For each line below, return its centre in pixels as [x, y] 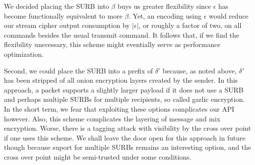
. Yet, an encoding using [165, 15]
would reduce [229, 15]
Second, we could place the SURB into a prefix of [78, 70]
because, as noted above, [199, 70]
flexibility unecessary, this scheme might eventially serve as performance [112, 44]
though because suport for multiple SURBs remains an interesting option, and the [128, 147]
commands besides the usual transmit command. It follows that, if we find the [122, 35]
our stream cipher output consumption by [67, 25]
